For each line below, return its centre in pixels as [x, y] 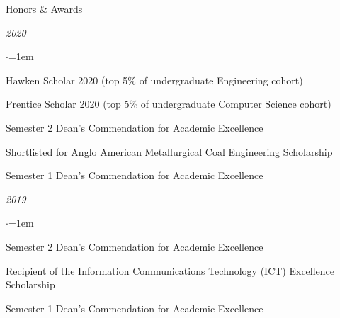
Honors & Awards [44, 8]
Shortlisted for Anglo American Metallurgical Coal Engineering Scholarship [169, 151]
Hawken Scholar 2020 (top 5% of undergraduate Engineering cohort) [154, 80]
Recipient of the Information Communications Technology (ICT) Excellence [170, 270]
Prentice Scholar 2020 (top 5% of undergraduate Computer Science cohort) [169, 104]
